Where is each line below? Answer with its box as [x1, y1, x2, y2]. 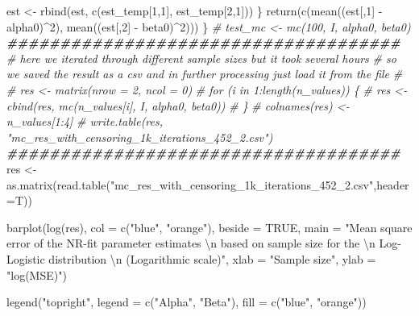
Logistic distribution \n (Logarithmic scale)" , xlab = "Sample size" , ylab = [6, 250, 376, 267]
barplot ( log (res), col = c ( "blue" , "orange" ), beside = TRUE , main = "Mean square [6, 218, 413, 235]
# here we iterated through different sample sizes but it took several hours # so [6, 49, 396, 66]
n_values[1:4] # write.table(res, [6, 113, 164, 130]
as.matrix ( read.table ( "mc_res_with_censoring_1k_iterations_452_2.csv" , [6, 176, 377, 193]
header [376, 176, 409, 193]
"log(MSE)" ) [6, 266, 67, 283]
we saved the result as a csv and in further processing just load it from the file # [6, 65, 403, 82]
